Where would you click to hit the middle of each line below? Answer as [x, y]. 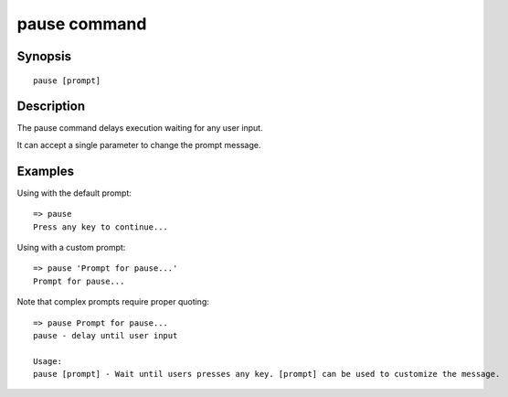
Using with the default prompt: [74, 193]
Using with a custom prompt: [71, 247]
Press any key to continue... [101, 227]
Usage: [48, 361]
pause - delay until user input [106, 335]
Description [51, 107]
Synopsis [44, 56]
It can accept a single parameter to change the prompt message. [139, 145]
